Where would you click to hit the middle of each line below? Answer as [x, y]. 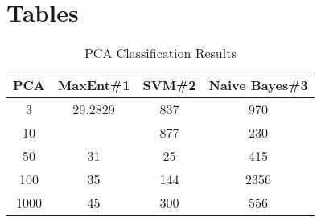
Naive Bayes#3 [258, 85]
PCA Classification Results [160, 53]
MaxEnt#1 [94, 85]
